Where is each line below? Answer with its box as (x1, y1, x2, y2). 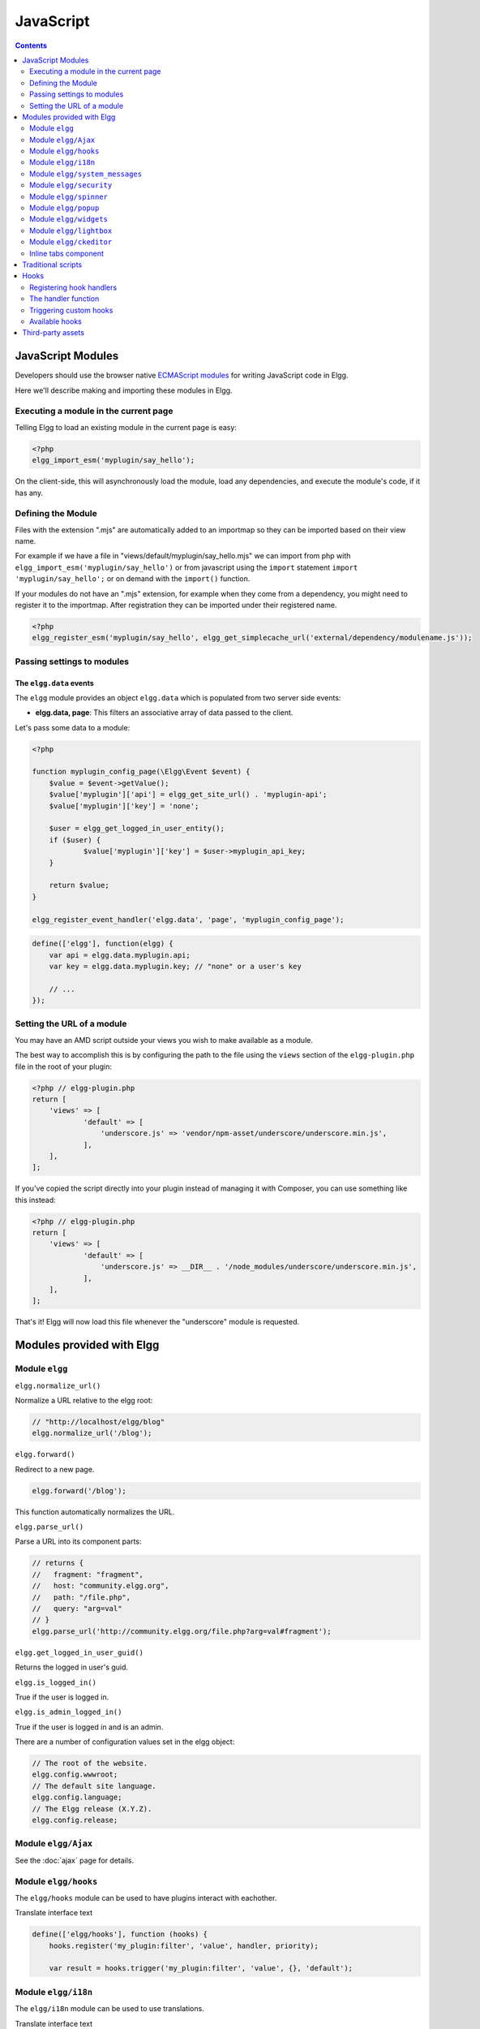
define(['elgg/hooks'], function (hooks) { (32, 1930, 208, 1939)
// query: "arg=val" (32, 1604, 122, 1613)
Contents (15, 41, 48, 50)
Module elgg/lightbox (29, 226, 113, 235)
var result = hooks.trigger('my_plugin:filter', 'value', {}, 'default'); (49, 1964, 353, 1973)
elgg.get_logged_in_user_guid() (15, 1648, 144, 1657)
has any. (15, 488, 44, 498)
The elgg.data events (15, 678, 95, 687)
